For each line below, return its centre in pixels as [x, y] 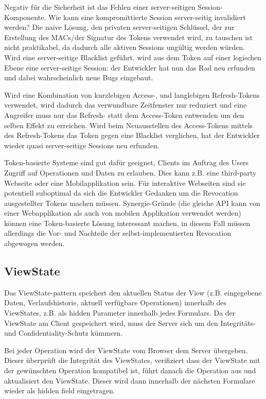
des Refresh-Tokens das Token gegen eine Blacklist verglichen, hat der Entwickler [132, 135]
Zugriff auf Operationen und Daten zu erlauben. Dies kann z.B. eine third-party [130, 172]
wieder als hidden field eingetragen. [60, 391]
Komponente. [25, 17]
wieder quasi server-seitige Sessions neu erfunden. [82, 145]
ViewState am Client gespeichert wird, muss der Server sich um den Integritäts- [130, 323]
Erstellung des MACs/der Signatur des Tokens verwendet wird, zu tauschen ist [129, 37]
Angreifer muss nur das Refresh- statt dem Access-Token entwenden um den [124, 115]
